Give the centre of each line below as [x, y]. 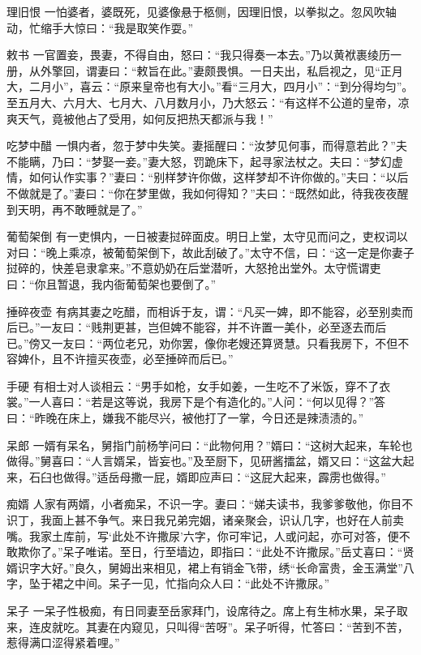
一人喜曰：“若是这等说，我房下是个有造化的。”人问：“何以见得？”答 [207, 402]
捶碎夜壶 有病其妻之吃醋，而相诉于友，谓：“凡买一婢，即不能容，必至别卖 [204, 311]
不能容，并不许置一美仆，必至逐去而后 [284, 327]
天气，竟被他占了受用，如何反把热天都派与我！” [145, 118]
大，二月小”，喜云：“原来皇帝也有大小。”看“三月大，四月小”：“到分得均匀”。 [210, 86]
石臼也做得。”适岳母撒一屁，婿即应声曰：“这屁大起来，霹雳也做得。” [207, 476]
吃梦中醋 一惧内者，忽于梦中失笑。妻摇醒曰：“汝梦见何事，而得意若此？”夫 [207, 146]
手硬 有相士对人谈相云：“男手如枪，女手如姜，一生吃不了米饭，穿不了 [193, 385]
